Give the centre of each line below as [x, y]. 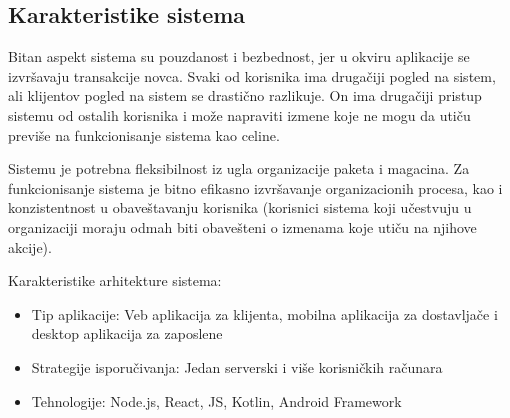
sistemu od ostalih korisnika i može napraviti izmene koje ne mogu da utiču [239, 114]
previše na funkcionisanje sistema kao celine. [144, 134]
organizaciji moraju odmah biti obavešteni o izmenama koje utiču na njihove [242, 226]
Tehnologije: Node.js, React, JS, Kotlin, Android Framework [216, 400]
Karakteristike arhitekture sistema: [115, 280]
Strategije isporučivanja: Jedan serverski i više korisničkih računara [237, 366]
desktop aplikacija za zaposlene [127, 333]
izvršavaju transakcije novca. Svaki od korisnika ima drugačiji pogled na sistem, [252, 75]
